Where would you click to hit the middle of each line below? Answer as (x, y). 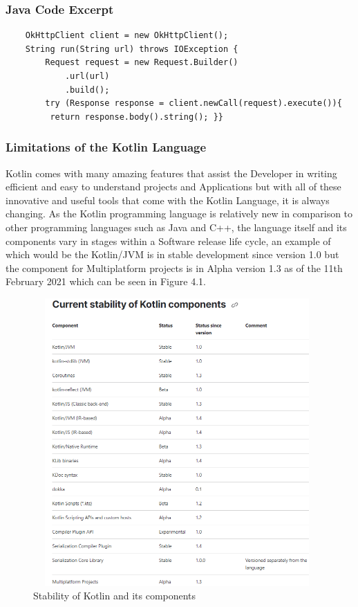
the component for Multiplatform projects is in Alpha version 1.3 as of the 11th (174, 268)
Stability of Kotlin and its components (115, 596)
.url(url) (87, 76)
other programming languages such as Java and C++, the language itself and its (176, 227)
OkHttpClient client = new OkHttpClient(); (127, 36)
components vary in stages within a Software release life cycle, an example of (168, 241)
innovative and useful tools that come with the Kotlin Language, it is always (168, 200)
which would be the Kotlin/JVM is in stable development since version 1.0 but (172, 254)
